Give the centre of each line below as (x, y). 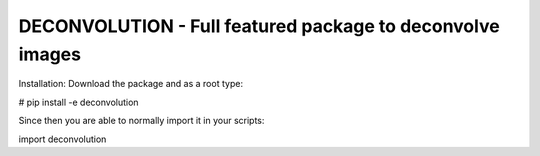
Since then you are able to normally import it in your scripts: (141, 121)
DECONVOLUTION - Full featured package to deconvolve (259, 26)
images (50, 54)
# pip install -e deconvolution (78, 102)
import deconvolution (62, 139)
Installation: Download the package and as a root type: (131, 84)
